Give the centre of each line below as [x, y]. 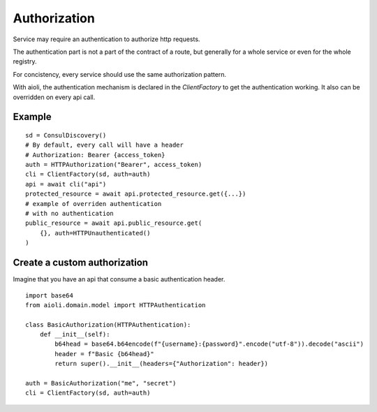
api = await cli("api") [66, 184]
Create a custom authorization [81, 263]
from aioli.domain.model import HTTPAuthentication [116, 305]
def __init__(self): [75, 334]
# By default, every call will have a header [105, 145]
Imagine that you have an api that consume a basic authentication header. [119, 279]
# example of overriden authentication [94, 204]
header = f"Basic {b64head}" [105, 354]
